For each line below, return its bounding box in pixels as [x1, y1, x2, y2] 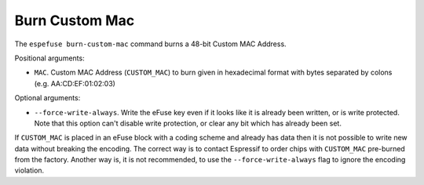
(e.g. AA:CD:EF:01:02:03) [34, 78, 115, 88]
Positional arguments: [14, 53, 86, 63]
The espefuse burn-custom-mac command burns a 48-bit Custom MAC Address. [14, 39, 287, 49]
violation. [14, 165, 45, 176]
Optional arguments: [14, 93, 81, 103]
